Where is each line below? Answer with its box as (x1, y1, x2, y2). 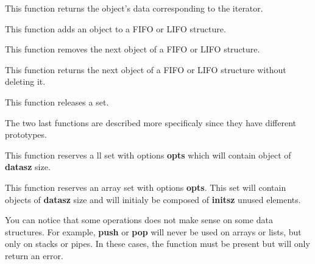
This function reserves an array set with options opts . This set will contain (5, 180, 286, 193)
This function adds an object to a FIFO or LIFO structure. (5, 22, 226, 35)
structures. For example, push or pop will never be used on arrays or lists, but (5, 225, 302, 238)
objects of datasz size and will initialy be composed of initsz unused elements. (5, 193, 301, 205)
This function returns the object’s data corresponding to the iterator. (5, 2, 263, 14)
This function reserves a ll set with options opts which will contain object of (5, 148, 291, 161)
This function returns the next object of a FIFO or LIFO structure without (5, 63, 286, 76)
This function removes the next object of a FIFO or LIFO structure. (5, 43, 260, 55)
